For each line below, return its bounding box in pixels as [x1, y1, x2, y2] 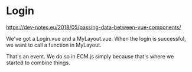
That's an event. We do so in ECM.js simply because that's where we [6, 53, 174, 60]
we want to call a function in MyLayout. [6, 41, 102, 48]
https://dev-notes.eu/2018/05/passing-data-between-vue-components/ [6, 24, 181, 31]
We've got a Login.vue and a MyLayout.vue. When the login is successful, [6, 35, 186, 42]
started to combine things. [6, 59, 70, 66]
